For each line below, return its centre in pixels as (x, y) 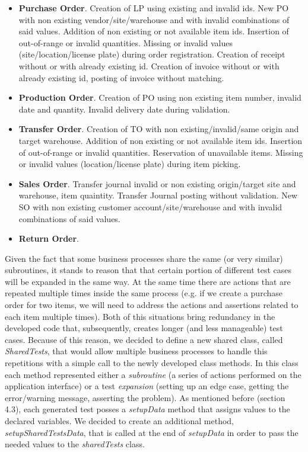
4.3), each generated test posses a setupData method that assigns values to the (147, 409)
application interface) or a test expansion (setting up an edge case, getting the (147, 386)
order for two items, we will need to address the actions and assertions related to (152, 305)
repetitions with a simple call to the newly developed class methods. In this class (152, 363)
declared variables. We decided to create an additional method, (119, 421)
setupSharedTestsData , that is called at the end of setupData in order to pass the (152, 432)
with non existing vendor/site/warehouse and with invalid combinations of (154, 19)
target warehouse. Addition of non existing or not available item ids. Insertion (161, 140)
